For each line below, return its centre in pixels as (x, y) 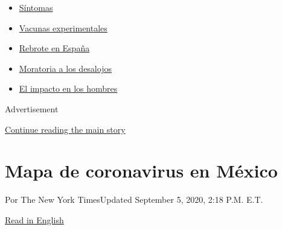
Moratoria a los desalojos (65, 68)
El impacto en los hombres (68, 88)
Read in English (34, 219)
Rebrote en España (54, 48)
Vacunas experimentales (63, 27)
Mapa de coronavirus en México (141, 171)
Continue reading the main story (65, 129)
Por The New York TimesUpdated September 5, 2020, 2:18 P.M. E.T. (134, 200)
